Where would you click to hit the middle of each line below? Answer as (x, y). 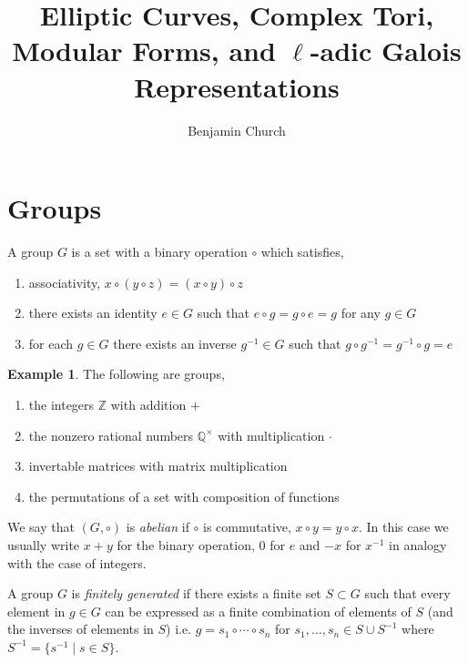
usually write (44, 544)
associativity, (65, 282)
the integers (61, 404)
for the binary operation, (186, 544)
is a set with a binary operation (159, 252)
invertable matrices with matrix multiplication (158, 466)
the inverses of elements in (81, 629)
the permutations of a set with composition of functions (184, 496)
